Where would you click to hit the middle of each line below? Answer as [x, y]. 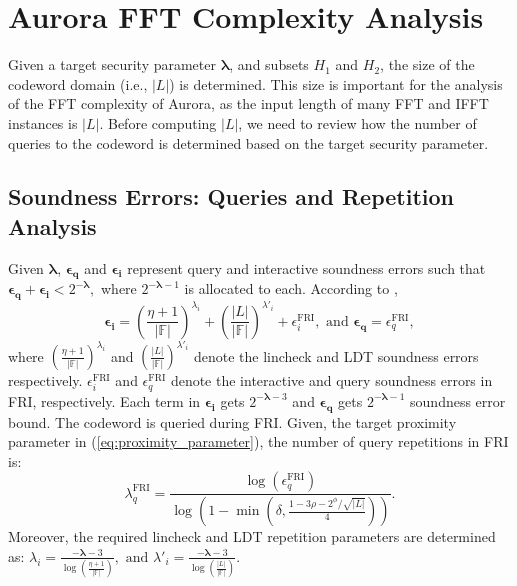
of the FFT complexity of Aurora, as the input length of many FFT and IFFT [248, 103]
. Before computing [158, 122]
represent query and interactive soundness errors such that [306, 267]
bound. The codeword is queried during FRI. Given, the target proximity [232, 421]
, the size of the [427, 64]
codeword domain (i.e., [78, 83]
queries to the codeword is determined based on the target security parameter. [248, 142]
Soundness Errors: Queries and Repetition [231, 196]
